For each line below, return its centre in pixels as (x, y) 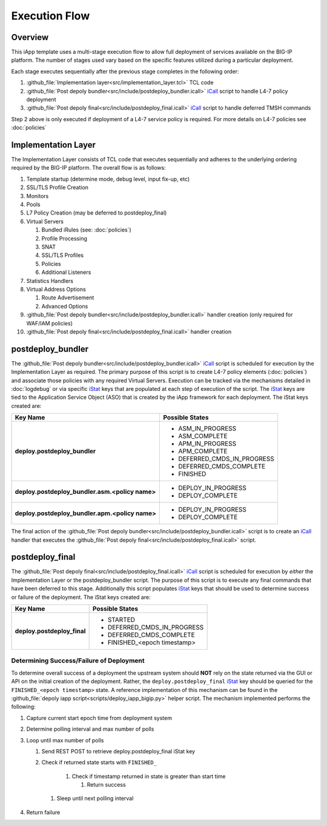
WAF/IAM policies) (49, 323)
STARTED (121, 620)
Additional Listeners (66, 272)
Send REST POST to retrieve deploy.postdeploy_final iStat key (118, 751)
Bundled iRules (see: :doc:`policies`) (86, 230)
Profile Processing (64, 238)
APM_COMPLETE (203, 451)
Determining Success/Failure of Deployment (78, 661)
